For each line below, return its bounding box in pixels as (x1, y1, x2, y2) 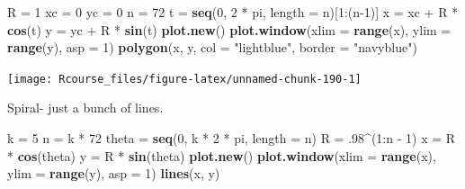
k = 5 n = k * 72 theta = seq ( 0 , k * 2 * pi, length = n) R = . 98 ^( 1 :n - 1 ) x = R (7, 129, 456, 148)
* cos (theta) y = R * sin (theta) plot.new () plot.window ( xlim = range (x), (7, 146, 436, 165)
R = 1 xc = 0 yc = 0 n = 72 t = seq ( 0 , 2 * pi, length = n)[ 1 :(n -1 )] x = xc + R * (7, 3, 459, 21)
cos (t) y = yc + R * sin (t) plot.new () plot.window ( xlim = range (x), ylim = (7, 20, 452, 39)
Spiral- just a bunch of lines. (7, 98, 164, 117)
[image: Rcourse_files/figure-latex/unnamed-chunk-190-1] (7, 72, 362, 85)
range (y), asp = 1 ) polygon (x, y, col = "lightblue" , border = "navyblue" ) (7, 38, 417, 57)
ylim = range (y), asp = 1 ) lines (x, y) (7, 164, 220, 183)
